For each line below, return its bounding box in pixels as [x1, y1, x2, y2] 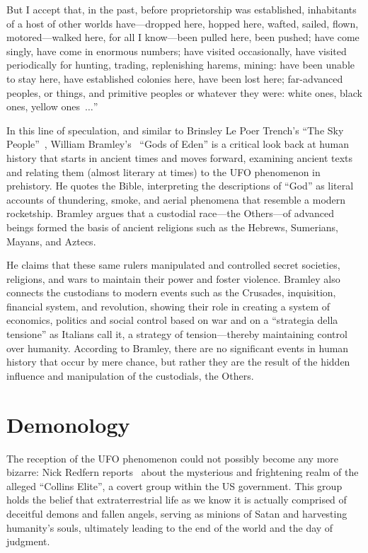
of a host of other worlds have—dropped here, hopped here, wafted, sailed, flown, [6, 16, 359, 30]
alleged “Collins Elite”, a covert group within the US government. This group [6, 478, 343, 493]
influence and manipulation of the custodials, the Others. [6, 368, 254, 383]
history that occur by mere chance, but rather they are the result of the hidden [6, 354, 350, 369]
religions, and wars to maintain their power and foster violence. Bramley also [6, 271, 340, 286]
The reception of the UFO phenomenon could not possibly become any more [6, 450, 339, 465]
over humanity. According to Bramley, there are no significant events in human [6, 340, 349, 355]
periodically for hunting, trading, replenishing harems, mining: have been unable [6, 57, 355, 72]
